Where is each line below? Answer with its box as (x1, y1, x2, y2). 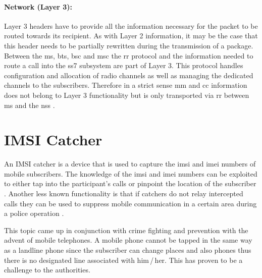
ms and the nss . (4, 99, 55, 110)
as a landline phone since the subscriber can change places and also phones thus (4, 245, 251, 255)
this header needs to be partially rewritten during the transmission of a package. (4, 40, 253, 50)
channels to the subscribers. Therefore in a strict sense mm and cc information (4, 80, 247, 90)
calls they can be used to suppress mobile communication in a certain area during (4, 198, 257, 208)
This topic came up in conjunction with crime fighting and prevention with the (4, 225, 248, 235)
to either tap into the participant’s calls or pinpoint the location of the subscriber (4, 178, 256, 189)
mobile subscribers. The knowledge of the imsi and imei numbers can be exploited (4, 168, 257, 179)
